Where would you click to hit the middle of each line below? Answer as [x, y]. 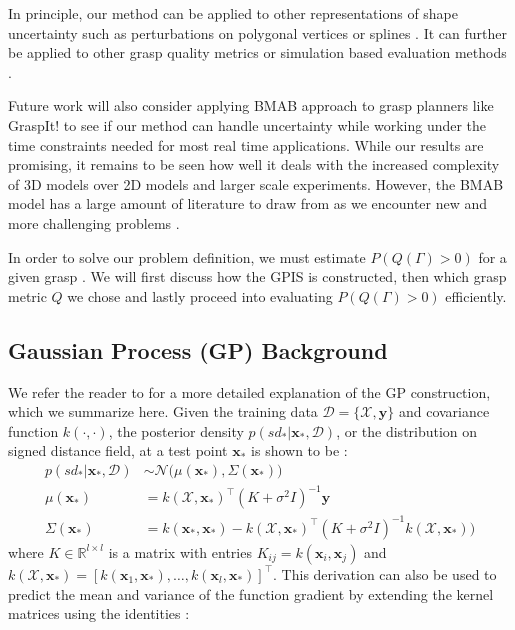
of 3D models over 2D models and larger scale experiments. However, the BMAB [256, 183]
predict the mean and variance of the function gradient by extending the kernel [251, 593]
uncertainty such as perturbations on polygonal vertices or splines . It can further [257, 32]
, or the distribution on [407, 430]
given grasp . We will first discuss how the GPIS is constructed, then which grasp [257, 276]
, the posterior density [176, 430]
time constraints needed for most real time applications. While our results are [246, 144]
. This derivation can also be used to [385, 573]
